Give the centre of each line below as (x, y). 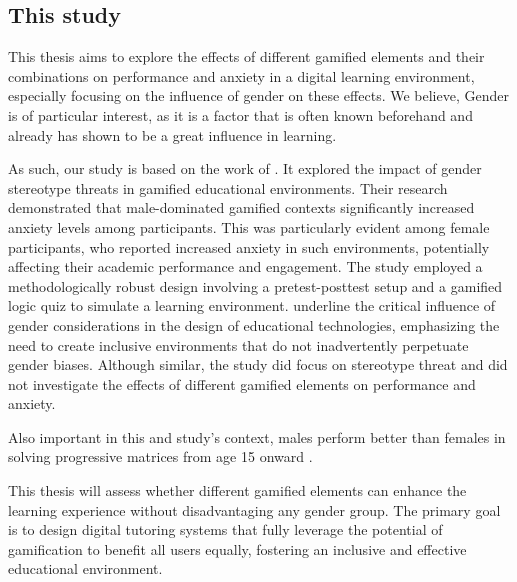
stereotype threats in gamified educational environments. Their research (228, 187)
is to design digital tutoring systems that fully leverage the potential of (225, 529)
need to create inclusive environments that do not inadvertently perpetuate (238, 344)
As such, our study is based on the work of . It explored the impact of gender (245, 168)
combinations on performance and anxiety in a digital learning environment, (241, 75)
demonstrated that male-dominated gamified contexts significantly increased (241, 207)
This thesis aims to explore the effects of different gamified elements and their (246, 56)
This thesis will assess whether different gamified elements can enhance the (237, 490)
